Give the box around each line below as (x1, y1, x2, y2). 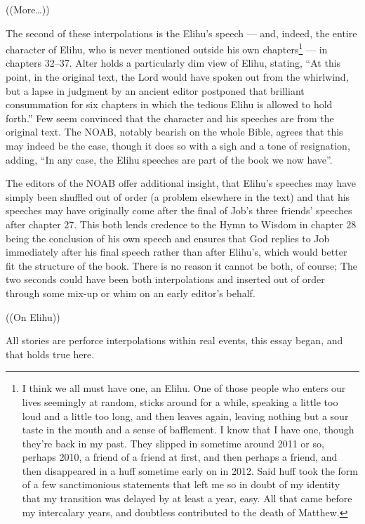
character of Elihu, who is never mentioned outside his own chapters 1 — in (6, 40, 328, 56)
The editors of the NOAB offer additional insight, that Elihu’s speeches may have (6, 176, 356, 190)
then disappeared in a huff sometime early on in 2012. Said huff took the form (22, 463, 359, 478)
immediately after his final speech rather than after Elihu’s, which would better (6, 244, 347, 259)
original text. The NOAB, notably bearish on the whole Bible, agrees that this (6, 124, 343, 139)
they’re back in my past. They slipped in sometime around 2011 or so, (22, 435, 324, 450)
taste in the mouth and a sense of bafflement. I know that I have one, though (22, 422, 354, 437)
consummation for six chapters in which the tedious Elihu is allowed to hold (6, 97, 333, 112)
